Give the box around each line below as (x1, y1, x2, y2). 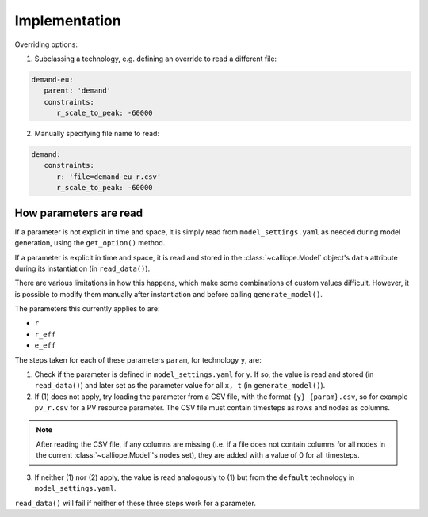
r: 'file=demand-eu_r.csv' (56, 172, 162, 181)
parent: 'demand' (44, 86, 111, 95)
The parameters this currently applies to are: (14, 304, 160, 314)
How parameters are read (14, 206, 143, 219)
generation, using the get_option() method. (14, 238, 166, 248)
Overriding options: (14, 40, 78, 49)
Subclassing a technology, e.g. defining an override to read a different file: (34, 54, 277, 63)
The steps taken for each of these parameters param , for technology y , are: (14, 355, 262, 364)
